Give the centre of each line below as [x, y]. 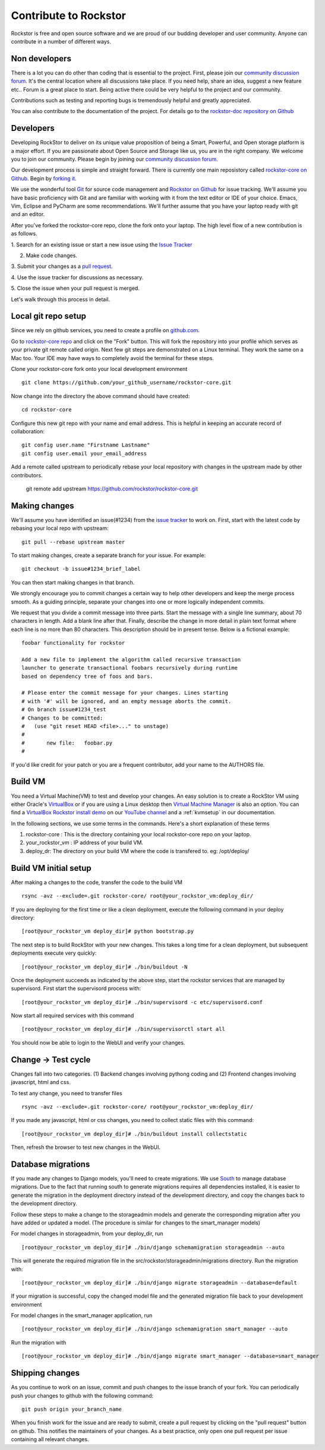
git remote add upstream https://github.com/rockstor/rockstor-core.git [112, 489]
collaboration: [28, 431]
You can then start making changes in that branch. [73, 582]
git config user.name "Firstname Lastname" [86, 445]
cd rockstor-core [47, 410]
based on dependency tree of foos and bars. [88, 676]
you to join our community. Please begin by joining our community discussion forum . [114, 159]
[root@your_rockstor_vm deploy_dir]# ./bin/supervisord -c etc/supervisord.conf [142, 1002]
